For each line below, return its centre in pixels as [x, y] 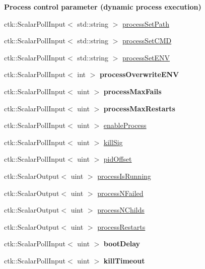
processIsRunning [124, 176]
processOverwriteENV [140, 74]
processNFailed [120, 193]
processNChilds [121, 210]
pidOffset [118, 159]
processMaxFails [132, 91]
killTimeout [124, 260]
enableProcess [125, 125]
